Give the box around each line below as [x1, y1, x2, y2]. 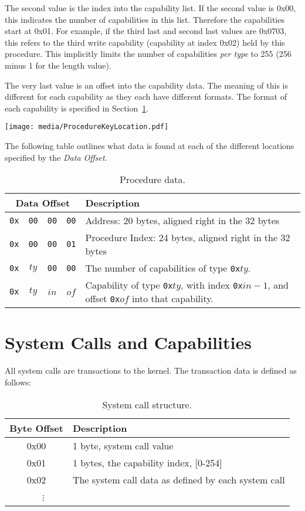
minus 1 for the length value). [5, 59, 111, 71]
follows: [5, 375, 32, 388]
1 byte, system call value [72, 438, 174, 452]
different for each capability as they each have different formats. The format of [5, 90, 287, 103]
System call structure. [102, 397, 192, 411]
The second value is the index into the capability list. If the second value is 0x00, [5, 2, 296, 13]
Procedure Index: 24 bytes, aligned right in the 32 [85, 231, 290, 245]
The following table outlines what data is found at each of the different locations [5, 140, 294, 151]
